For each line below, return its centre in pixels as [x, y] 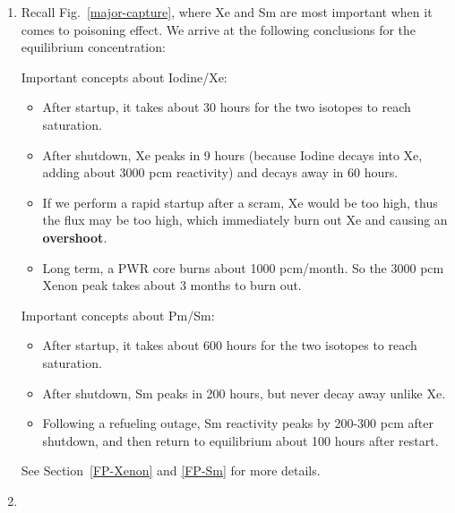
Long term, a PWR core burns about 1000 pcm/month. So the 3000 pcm [243, 267]
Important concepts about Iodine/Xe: [124, 77]
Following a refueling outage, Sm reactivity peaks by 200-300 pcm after [238, 423]
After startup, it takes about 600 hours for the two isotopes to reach [230, 345]
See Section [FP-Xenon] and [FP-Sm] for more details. [171, 470]
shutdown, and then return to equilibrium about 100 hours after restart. [240, 440]
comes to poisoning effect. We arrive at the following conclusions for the [219, 29]
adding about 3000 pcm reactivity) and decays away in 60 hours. [220, 172]
